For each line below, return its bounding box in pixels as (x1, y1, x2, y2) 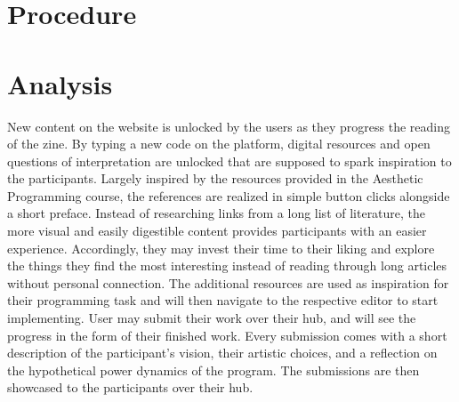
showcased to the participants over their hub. (7, 378, 254, 397)
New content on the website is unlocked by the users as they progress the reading (7, 117, 451, 135)
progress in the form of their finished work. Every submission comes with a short (7, 326, 447, 344)
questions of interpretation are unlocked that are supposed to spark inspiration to (7, 151, 452, 170)
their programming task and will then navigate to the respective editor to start (7, 291, 439, 310)
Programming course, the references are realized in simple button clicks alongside (7, 186, 450, 205)
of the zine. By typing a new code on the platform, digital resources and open (7, 134, 431, 153)
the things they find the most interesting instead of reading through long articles (7, 256, 447, 275)
